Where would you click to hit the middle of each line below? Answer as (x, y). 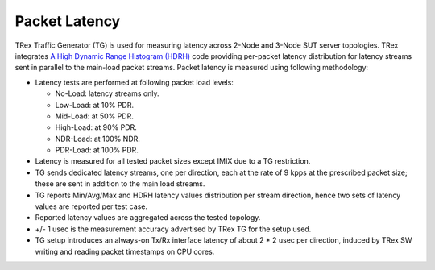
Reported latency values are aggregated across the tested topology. (148, 218)
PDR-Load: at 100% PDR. (97, 150)
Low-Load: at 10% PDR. (95, 105)
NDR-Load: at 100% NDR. (98, 139)
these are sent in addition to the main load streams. (120, 184)
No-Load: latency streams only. (108, 93)
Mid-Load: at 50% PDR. (95, 116)
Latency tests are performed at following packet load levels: (134, 82)
